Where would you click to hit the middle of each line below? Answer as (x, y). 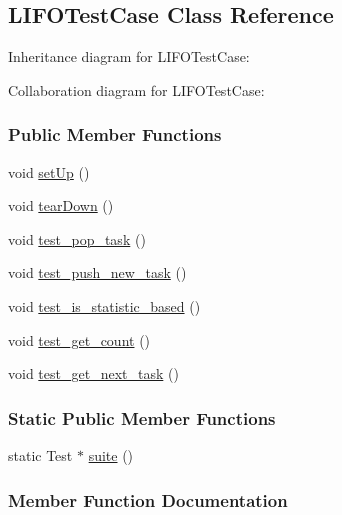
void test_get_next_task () (93, 373)
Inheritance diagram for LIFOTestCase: (129, 56)
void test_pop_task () (77, 238)
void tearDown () (61, 205)
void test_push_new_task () (97, 272)
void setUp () (49, 171)
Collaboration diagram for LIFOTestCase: (136, 89)
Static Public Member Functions (142, 417)
